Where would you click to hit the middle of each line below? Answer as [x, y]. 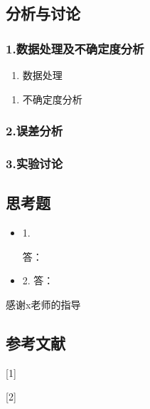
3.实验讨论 [34, 163]
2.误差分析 [34, 131]
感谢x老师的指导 [43, 304]
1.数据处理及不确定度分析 [75, 48]
